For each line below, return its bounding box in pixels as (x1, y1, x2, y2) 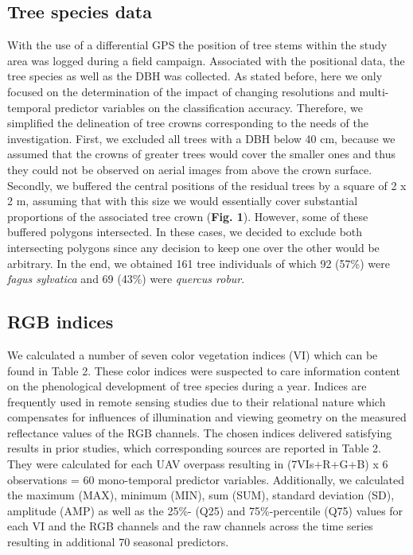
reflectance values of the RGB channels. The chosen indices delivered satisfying (7, 424, 392, 441)
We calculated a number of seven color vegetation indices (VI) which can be (7, 346, 378, 363)
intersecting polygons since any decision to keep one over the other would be (7, 239, 380, 255)
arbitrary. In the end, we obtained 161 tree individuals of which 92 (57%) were (7, 254, 390, 271)
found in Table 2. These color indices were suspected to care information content (7, 362, 400, 378)
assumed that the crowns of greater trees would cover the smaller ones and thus (7, 146, 395, 162)
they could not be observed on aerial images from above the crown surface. (7, 161, 372, 177)
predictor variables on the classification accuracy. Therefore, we (54, 99, 363, 115)
